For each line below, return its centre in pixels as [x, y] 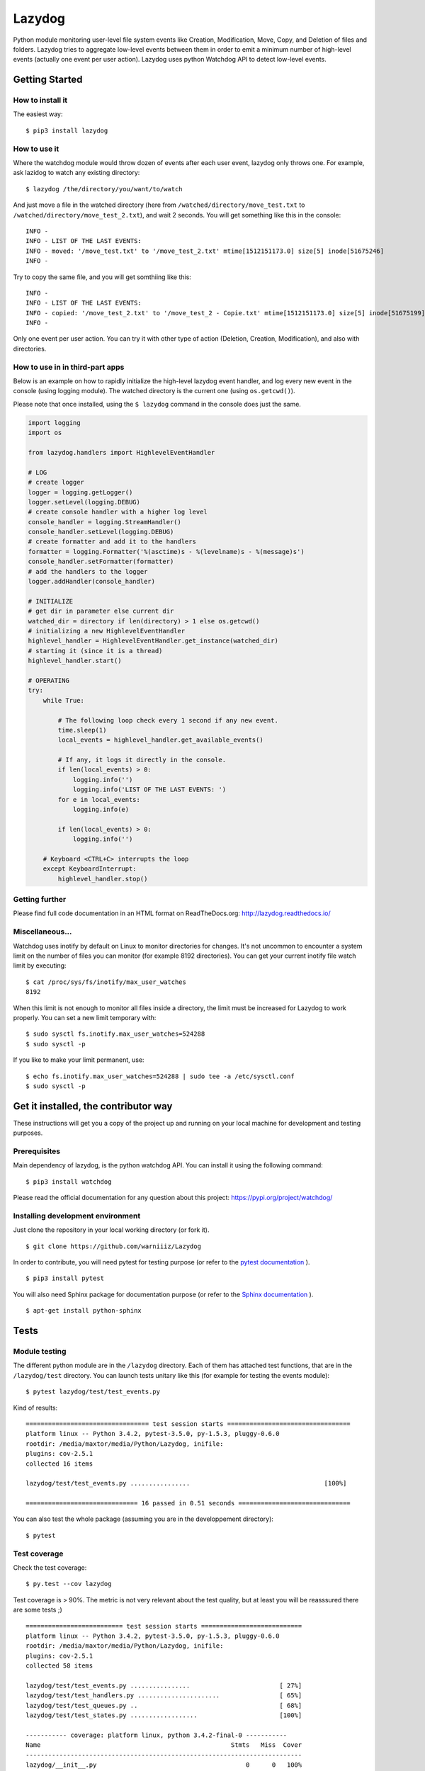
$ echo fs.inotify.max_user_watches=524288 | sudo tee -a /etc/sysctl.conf [160, 1076]
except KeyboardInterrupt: [90, 869]
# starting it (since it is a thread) [95, 651]
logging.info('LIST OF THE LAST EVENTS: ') [149, 790]
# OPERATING [49, 680]
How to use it [36, 149]
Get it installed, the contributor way [93, 1106]
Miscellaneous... [42, 932]
